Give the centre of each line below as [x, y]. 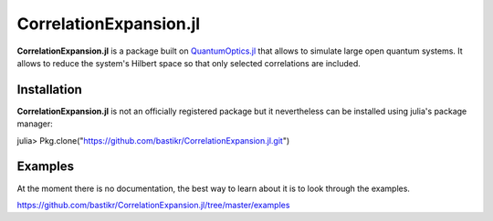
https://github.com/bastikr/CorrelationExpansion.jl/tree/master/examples [153, 205]
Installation [49, 90]
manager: [35, 124]
